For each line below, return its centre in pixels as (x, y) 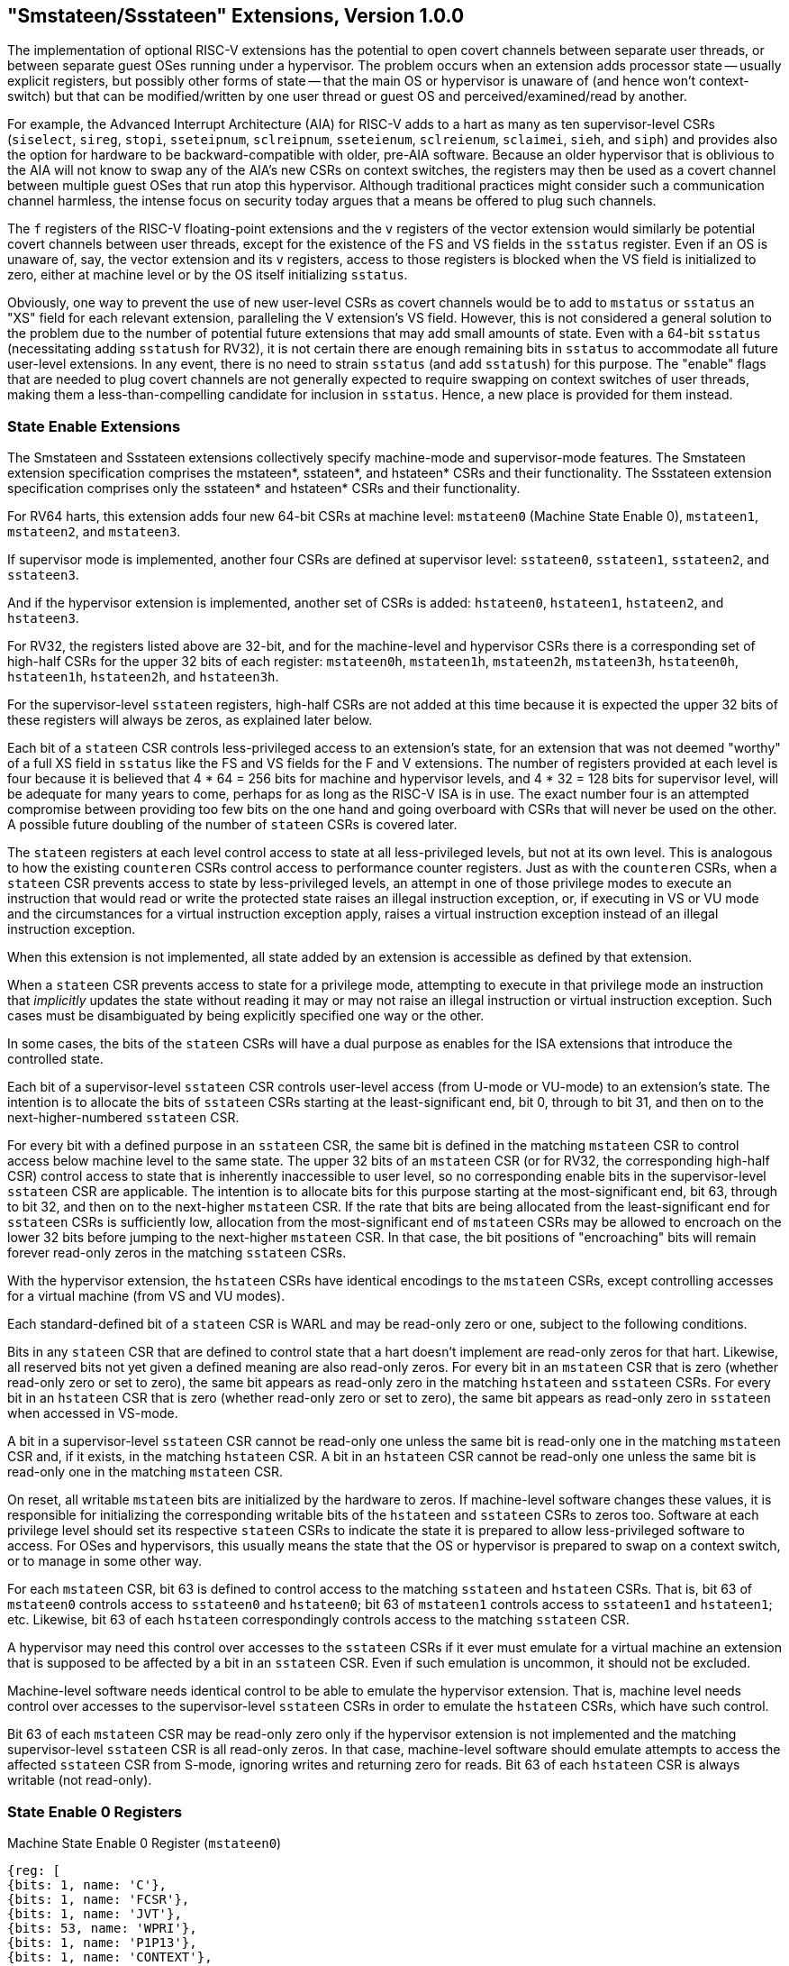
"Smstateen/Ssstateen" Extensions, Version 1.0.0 (236, 16)
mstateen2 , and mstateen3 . (94, 532)
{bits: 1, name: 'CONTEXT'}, (110, 1957)
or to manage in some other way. (105, 1561)
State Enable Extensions (94, 426)
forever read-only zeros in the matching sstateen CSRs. (177, 1253)
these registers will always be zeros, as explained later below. (190, 720)
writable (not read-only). (80, 1780)
